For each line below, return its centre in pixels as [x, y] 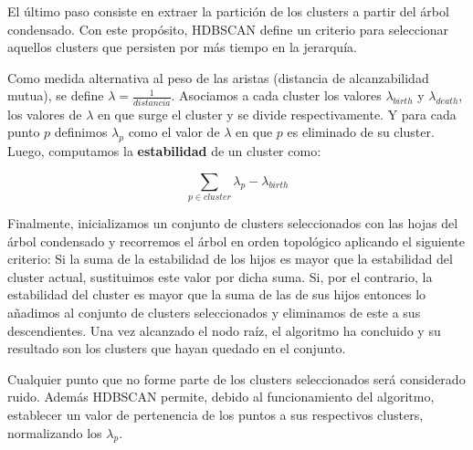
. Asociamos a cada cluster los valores [276, 95]
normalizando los [55, 432]
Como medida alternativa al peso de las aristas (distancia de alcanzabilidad [218, 77]
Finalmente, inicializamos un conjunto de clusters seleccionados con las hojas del [233, 223]
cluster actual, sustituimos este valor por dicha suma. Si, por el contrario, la [220, 276]
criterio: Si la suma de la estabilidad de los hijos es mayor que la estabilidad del [230, 259]
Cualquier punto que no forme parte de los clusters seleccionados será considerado [236, 378]
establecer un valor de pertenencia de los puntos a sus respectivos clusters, [215, 414]
